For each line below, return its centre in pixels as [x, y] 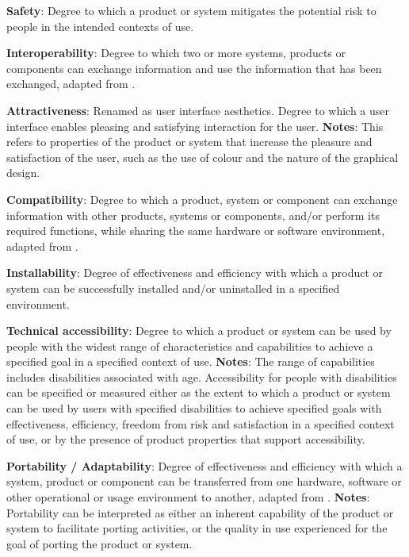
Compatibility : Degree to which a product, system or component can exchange [202, 199]
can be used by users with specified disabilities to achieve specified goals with [194, 408]
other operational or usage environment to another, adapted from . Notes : [188, 497]
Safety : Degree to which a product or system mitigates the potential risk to [191, 10]
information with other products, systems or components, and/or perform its [193, 215]
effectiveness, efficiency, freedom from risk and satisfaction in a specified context [201, 423]
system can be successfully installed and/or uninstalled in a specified [173, 288]
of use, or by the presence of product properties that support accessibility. [186, 439]
